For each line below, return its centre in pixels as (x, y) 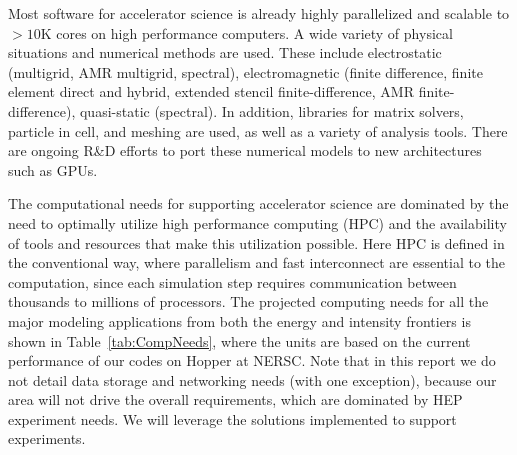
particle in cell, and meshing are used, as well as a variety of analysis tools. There (258, 130)
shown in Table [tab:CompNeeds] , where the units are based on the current (239, 340)
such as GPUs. (53, 169)
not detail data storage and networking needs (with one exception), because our (252, 379)
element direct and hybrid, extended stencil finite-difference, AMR (211, 91)
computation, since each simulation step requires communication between (232, 281)
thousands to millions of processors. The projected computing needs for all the (248, 301)
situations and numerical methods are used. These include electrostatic (225, 52)
